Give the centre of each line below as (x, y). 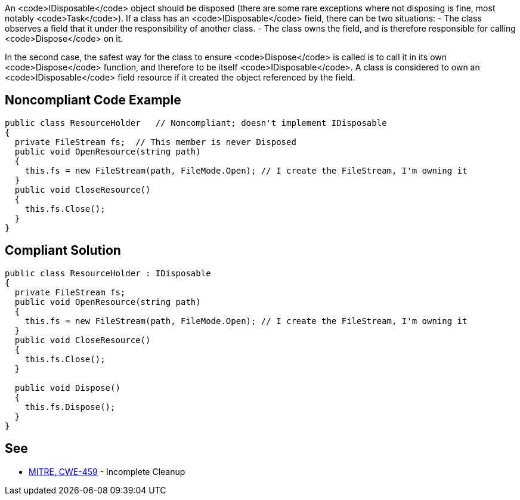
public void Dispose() (67, 388)
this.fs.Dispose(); (70, 407)
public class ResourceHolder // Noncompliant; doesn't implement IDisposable (196, 123)
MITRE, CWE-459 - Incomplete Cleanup (107, 471)
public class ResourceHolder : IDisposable (108, 273)
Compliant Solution (63, 251)
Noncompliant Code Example (93, 100)
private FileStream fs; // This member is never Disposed (155, 142)
